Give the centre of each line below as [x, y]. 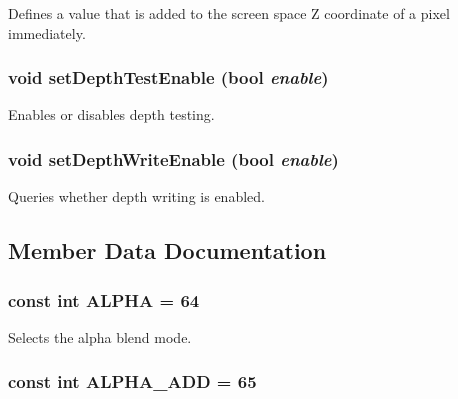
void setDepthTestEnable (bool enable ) [168, 77]
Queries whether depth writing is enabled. [136, 196]
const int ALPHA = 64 [104, 299]
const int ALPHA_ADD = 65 [132, 381]
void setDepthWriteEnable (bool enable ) [173, 158]
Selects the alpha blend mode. [100, 336]
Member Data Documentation [167, 250]
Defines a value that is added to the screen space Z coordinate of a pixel [229, 13]
